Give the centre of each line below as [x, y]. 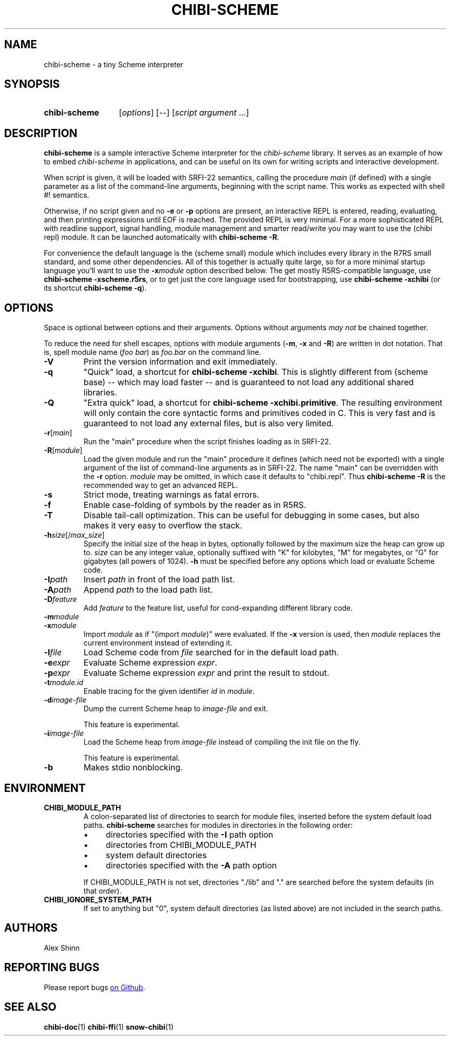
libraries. [100, 393]
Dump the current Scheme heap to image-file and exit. [176, 709]
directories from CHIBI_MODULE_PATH [181, 845]
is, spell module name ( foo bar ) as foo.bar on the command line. [153, 352]
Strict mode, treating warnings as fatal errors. [171, 495]
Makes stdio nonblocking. [133, 768]
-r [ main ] [58, 433]
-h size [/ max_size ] [74, 535]
